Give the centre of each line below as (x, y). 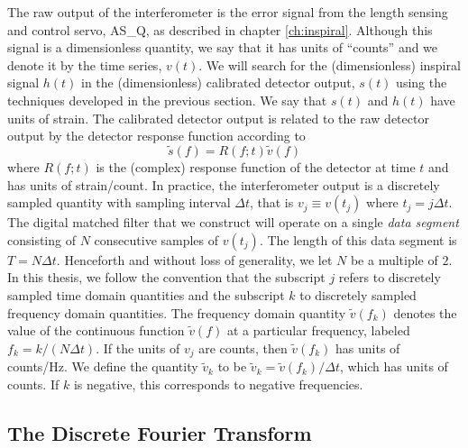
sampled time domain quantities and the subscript (146, 294)
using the (422, 82)
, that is (271, 202)
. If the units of (138, 347)
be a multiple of (394, 259)
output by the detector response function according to (156, 136)
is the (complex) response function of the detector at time (256, 166)
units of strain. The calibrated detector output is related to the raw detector (218, 118)
